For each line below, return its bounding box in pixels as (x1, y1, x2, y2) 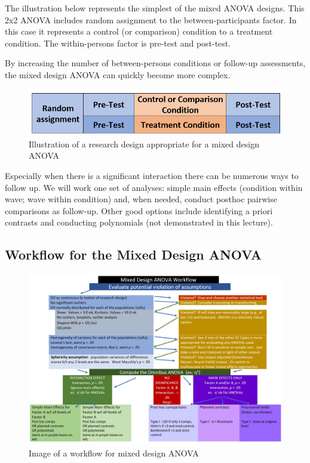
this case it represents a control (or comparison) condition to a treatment (5, 25, 273, 38)
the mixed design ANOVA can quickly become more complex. (5, 68, 231, 81)
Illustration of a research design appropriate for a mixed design (29, 137, 259, 150)
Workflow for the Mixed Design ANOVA (5, 245, 262, 264)
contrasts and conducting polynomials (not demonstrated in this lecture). (5, 216, 273, 229)
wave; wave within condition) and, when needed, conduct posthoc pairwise (5, 193, 277, 205)
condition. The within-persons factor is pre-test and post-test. (5, 36, 231, 49)
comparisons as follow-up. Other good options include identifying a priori (5, 204, 273, 217)
